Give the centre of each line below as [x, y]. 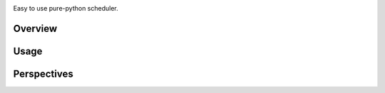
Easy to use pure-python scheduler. [66, 8]
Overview [35, 28]
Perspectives [43, 73]
